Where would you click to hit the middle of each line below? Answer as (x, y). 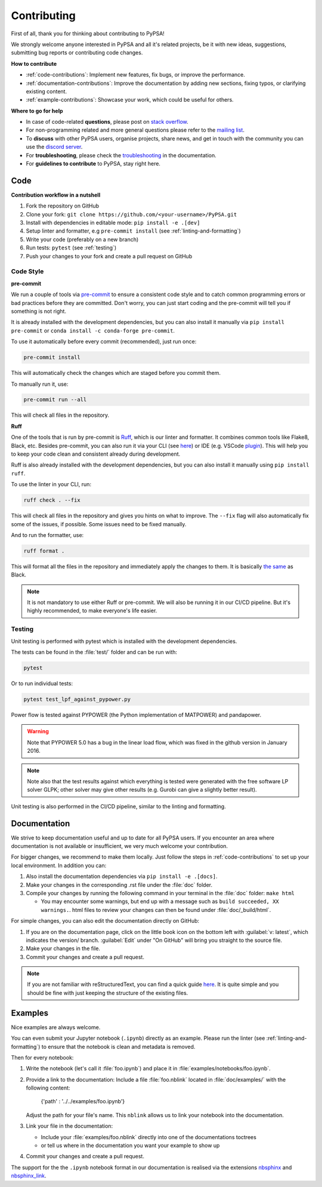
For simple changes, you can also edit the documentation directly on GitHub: (105, 921)
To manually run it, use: (40, 384)
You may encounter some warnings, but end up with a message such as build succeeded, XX (160, 901)
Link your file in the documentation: (69, 1126)
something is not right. (39, 311)
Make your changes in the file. (63, 948)
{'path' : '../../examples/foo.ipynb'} (83, 1101)
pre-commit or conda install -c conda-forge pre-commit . (93, 330)
